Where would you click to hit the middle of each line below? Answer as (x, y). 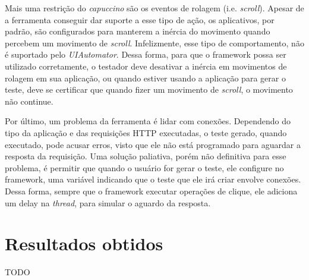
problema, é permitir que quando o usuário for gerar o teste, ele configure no (144, 167)
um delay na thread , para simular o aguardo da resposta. (108, 202)
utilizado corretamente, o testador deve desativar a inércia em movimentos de (146, 66)
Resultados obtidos (84, 243)
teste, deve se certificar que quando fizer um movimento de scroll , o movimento (149, 89)
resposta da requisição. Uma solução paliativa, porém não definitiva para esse (146, 156)
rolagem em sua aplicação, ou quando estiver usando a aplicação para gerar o (145, 78)
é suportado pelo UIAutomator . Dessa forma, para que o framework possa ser (146, 54)
